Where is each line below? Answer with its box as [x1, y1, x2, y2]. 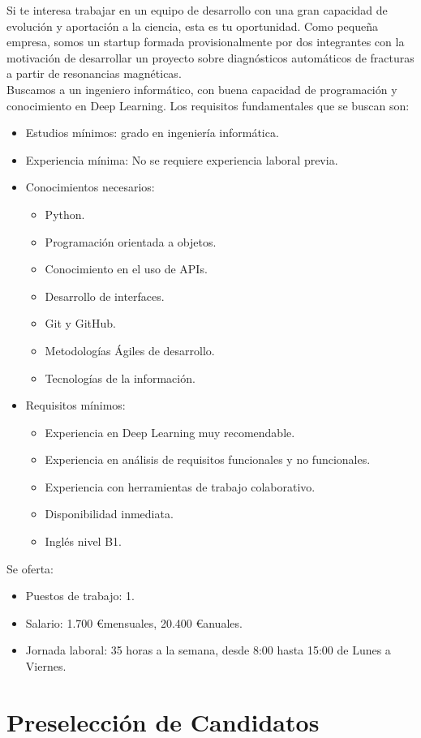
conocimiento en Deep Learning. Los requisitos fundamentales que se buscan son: [6, 97, 410, 114]
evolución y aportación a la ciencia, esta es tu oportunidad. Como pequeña [6, 17, 378, 34]
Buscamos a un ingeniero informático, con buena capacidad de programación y [6, 80, 397, 97]
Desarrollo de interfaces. [45, 287, 165, 304]
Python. [45, 205, 85, 222]
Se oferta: [6, 560, 54, 577]
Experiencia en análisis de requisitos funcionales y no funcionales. [45, 451, 371, 468]
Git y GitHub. [45, 315, 116, 332]
